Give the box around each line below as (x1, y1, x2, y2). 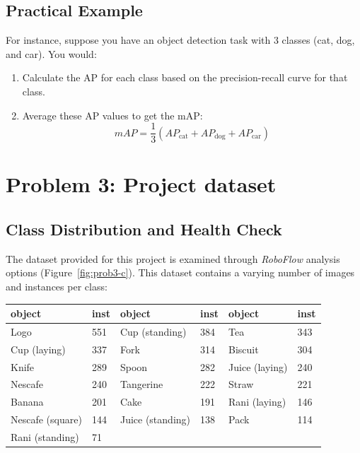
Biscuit (228, 341, 259, 356)
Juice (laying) (228, 359, 288, 374)
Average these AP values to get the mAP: (22, 107, 203, 122)
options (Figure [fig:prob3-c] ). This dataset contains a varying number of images (6, 265, 355, 280)
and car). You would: (6, 46, 97, 61)
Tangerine (120, 377, 163, 392)
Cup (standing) (120, 324, 187, 339)
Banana (11, 394, 44, 409)
